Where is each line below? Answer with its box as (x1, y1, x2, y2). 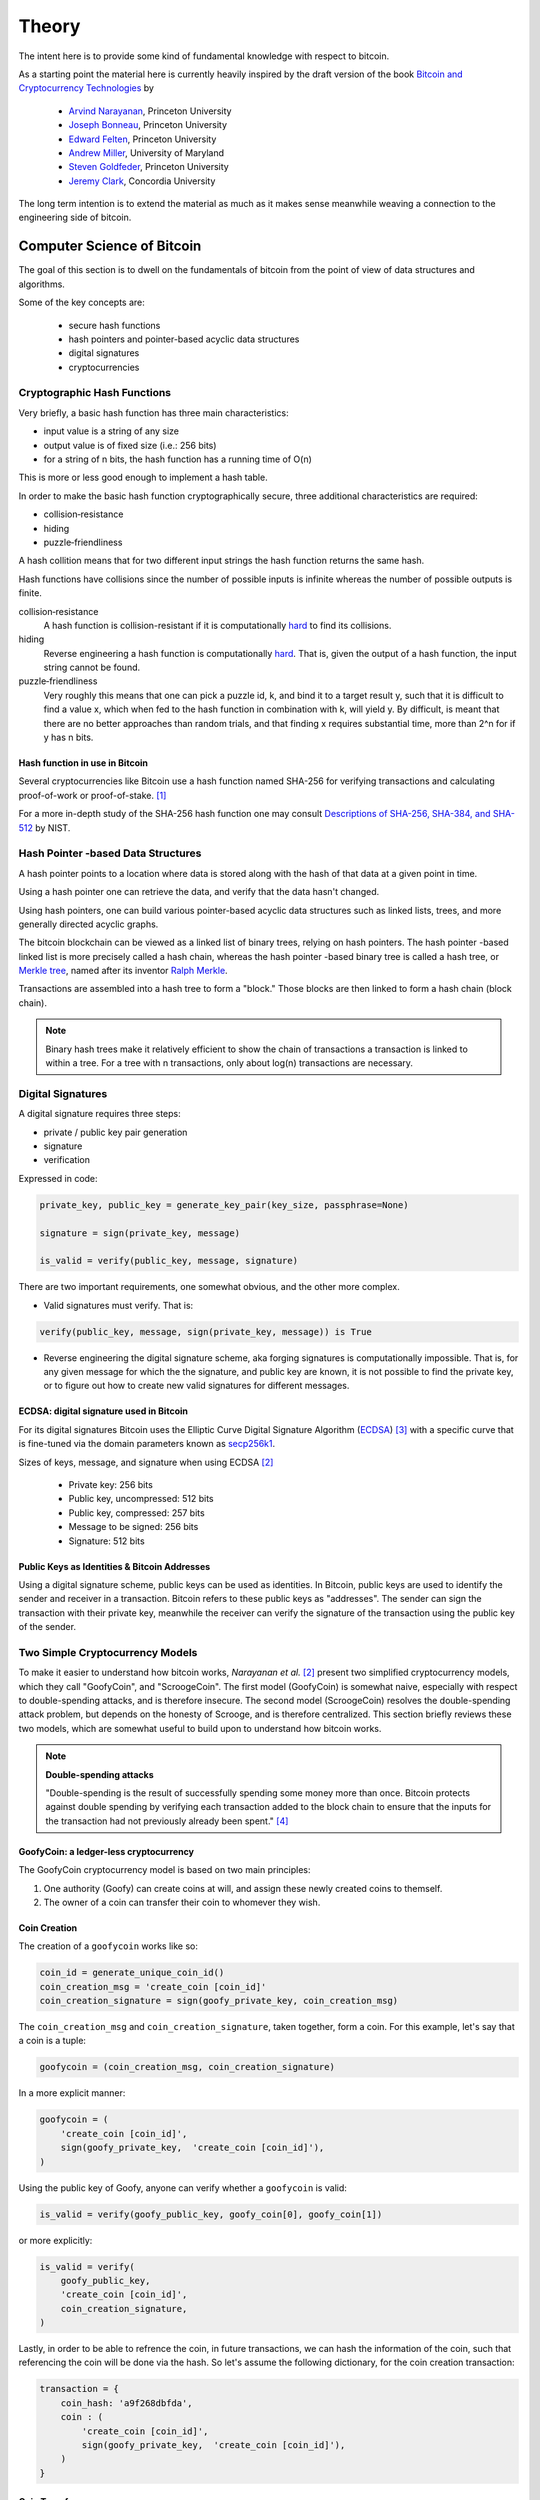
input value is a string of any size (43, 425, 180, 437)
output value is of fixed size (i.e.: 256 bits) (43, 439, 217, 451)
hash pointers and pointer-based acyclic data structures (68, 333, 300, 345)
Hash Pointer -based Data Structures (18, 846, 202, 860)
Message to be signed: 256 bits (68, 1521, 199, 1533)
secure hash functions (68, 319, 161, 331)
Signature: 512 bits (68, 1535, 145, 1547)
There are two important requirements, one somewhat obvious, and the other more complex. (18, 1281, 400, 1293)
